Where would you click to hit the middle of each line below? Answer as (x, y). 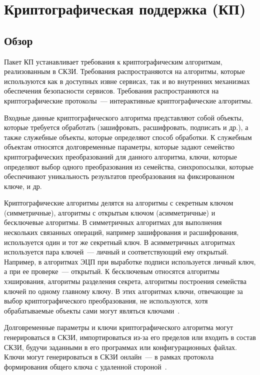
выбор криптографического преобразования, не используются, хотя (106, 301)
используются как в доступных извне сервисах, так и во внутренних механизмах (127, 81)
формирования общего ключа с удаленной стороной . (85, 366)
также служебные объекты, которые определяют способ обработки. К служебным (128, 137)
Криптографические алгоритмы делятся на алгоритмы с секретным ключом (119, 203)
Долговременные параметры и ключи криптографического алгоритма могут (119, 327)
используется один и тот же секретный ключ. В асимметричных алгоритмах (120, 242)
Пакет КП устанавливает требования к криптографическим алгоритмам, (113, 61)
